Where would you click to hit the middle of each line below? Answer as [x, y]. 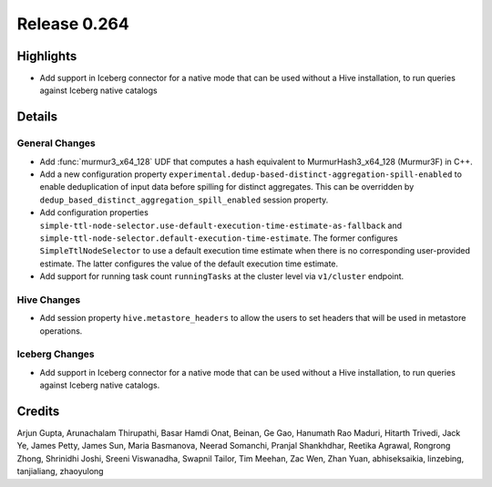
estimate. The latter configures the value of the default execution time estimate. [189, 264]
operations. [61, 331]
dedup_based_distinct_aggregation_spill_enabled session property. [184, 200]
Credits [38, 411]
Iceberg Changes [56, 354]
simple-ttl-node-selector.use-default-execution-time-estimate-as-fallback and [221, 225]
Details [37, 117]
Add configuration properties [94, 212]
